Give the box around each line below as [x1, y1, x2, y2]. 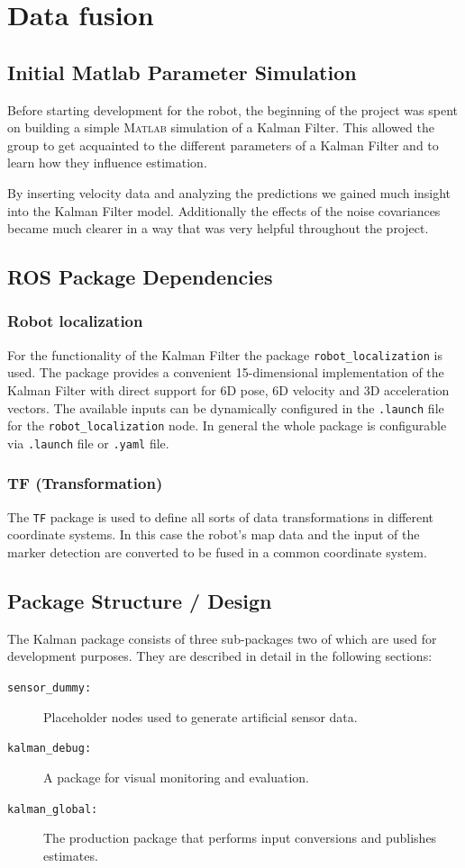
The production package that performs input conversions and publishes [43, 828, 437, 847]
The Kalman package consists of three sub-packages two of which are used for [7, 628, 437, 647]
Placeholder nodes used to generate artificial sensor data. [43, 707, 358, 726]
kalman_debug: [7, 742, 92, 755]
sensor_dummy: [7, 682, 92, 694]
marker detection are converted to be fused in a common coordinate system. [7, 543, 427, 562]
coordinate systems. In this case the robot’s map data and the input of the [7, 525, 420, 544]
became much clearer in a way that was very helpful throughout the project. [7, 219, 429, 238]
